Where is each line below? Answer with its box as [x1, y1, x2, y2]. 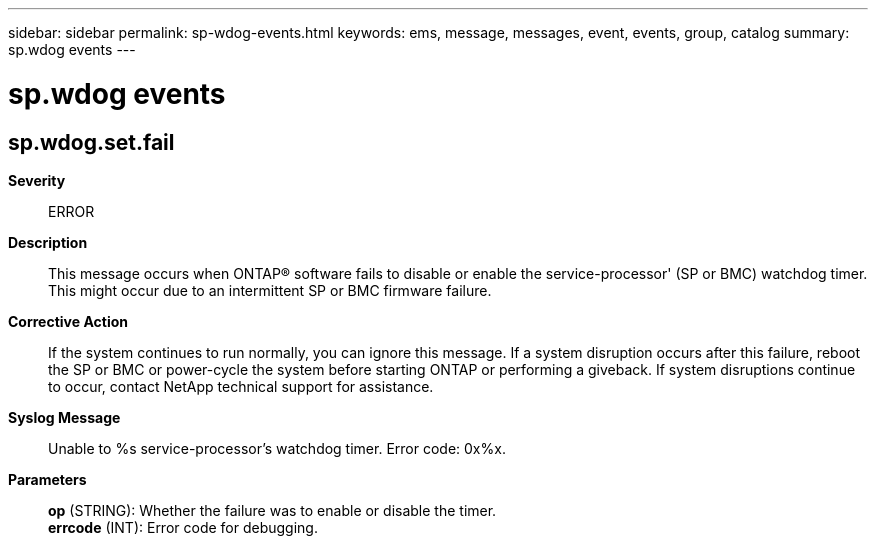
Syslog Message [8, 408, 121, 426]
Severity [8, 171, 66, 189]
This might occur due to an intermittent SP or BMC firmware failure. [48, 281, 492, 299]
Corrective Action [8, 312, 128, 330]
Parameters [8, 470, 87, 488]
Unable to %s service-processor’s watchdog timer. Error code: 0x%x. [48, 439, 506, 457]
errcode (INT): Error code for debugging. [48, 518, 318, 536]
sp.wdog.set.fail [8, 129, 175, 155]
